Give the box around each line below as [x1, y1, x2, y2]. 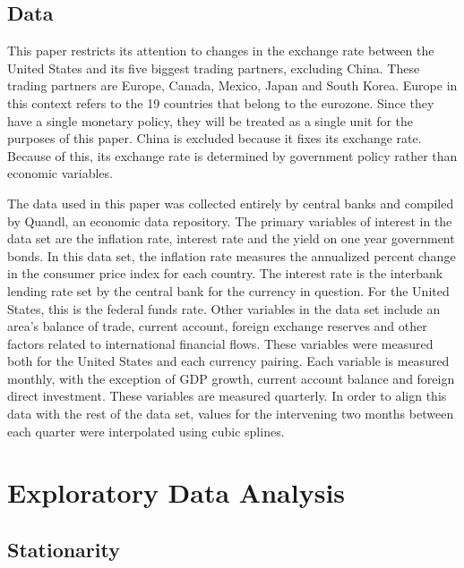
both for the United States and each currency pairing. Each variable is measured [7, 352, 450, 370]
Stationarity [7, 536, 120, 564]
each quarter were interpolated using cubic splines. [7, 421, 285, 440]
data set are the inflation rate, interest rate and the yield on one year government [7, 229, 455, 248]
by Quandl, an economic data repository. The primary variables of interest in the [7, 211, 452, 230]
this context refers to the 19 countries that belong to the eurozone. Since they [7, 93, 434, 112]
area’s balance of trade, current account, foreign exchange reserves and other [7, 317, 427, 335]
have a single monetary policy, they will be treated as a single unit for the [7, 111, 414, 130]
